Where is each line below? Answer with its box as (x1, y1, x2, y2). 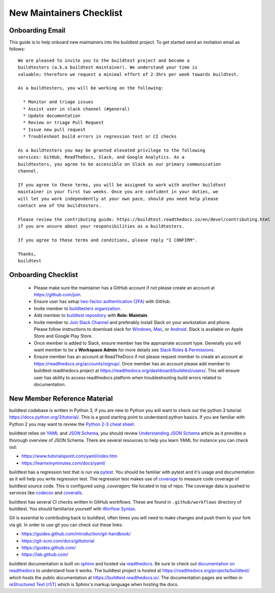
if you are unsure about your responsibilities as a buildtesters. (18, 224, 185, 229)
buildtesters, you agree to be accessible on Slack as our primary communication (18, 161, 221, 167)
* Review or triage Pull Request (23, 120, 104, 125)
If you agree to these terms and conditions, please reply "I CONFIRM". (18, 237, 197, 243)
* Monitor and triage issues (23, 99, 94, 105)
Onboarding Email (9, 26, 66, 35)
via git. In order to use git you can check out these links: (9, 521, 123, 528)
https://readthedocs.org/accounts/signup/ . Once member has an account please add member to (34, 360, 231, 366)
